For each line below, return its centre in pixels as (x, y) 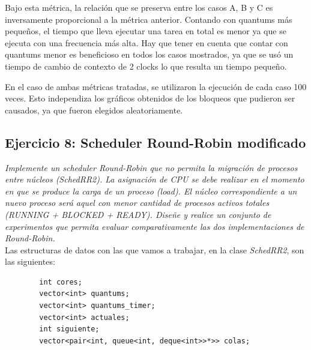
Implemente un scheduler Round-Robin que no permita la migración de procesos (151, 167)
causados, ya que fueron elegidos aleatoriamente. (94, 110)
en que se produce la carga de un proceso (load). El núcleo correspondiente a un (151, 191)
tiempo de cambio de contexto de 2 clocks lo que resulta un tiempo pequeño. (146, 66)
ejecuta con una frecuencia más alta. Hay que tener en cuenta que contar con (146, 42)
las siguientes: (30, 261)
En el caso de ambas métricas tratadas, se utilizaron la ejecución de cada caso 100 (156, 86)
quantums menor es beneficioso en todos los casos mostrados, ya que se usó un (149, 54)
